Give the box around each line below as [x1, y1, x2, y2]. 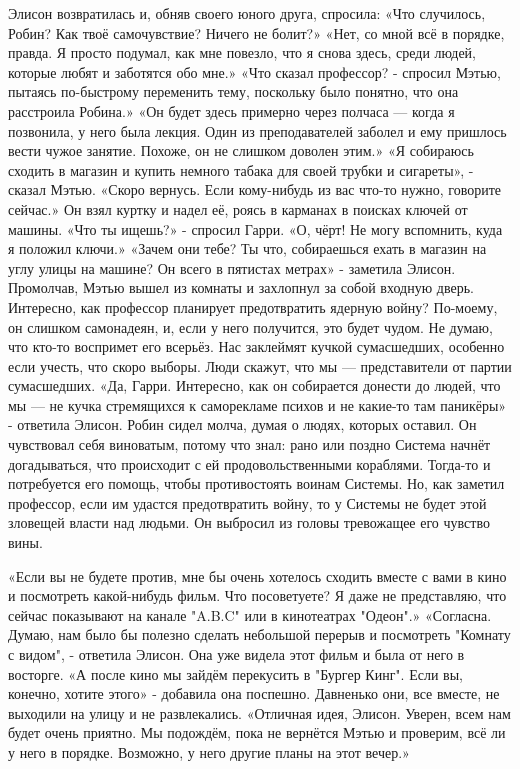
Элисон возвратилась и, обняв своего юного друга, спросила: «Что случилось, [8, 3, 486, 23]
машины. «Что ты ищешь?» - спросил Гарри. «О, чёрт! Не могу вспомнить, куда [8, 218, 503, 239]
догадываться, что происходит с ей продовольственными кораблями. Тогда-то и [8, 453, 491, 474]
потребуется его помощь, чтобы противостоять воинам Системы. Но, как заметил [8, 473, 505, 494]
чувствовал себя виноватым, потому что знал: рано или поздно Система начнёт [8, 434, 491, 455]
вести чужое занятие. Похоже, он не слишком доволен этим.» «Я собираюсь [8, 140, 474, 161]
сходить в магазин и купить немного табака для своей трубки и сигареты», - [8, 159, 474, 180]
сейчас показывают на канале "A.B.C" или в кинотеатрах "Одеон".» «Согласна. [8, 604, 492, 625]
